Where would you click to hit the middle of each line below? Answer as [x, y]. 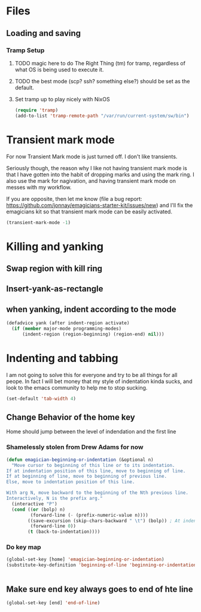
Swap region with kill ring [54, 269]
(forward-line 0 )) [53, 526]
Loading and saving [44, 33]
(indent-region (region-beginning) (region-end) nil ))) [93, 334]
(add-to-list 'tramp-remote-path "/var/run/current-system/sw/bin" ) [102, 116]
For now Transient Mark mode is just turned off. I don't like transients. [92, 156]
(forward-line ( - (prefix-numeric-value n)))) [89, 515]
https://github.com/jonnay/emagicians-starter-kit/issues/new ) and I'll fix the [100, 205]
